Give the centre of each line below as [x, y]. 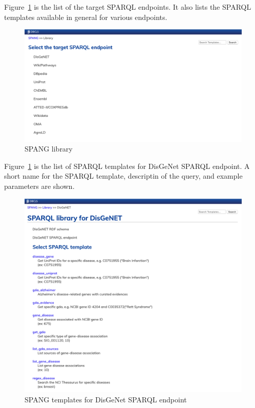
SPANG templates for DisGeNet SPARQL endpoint [106, 399]
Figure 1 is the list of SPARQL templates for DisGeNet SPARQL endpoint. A [127, 166]
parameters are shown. [39, 186]
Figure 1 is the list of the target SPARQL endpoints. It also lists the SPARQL [128, 7]
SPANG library [49, 149]
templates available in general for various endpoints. [86, 17]
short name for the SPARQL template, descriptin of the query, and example [123, 176]
